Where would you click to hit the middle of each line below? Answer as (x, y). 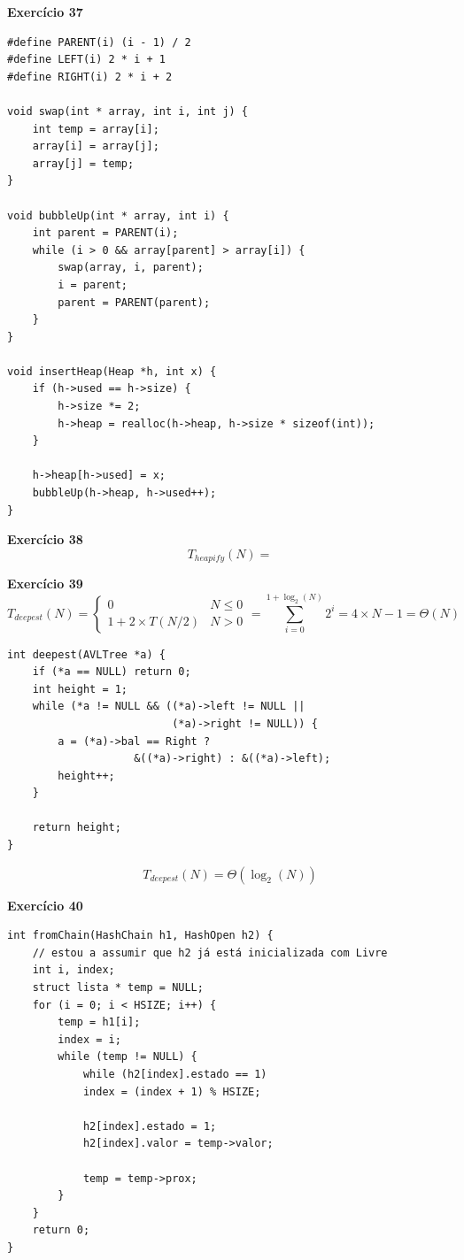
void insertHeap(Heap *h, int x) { (112, 371)
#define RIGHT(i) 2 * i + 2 (90, 77)
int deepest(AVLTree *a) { (86, 654)
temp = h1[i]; (99, 1022)
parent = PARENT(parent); (134, 302)
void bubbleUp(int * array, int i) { (118, 215)
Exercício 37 (45, 12)
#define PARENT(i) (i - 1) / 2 (99, 42)
